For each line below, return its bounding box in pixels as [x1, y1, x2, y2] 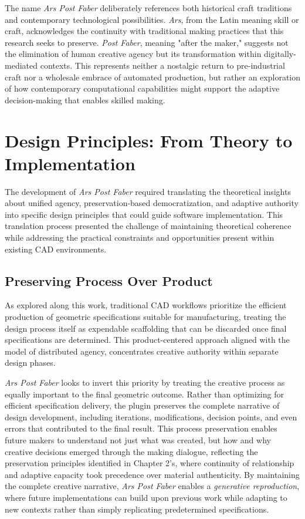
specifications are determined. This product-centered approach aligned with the [5, 333, 290, 346]
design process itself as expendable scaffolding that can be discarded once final [5, 322, 287, 334]
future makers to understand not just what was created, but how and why [5, 433, 271, 446]
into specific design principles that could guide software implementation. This [5, 208, 283, 220]
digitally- [264, 48, 296, 60]
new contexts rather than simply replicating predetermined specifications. [5, 503, 269, 515]
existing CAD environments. [5, 242, 107, 255]
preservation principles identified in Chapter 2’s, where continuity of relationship [5, 457, 294, 469]
